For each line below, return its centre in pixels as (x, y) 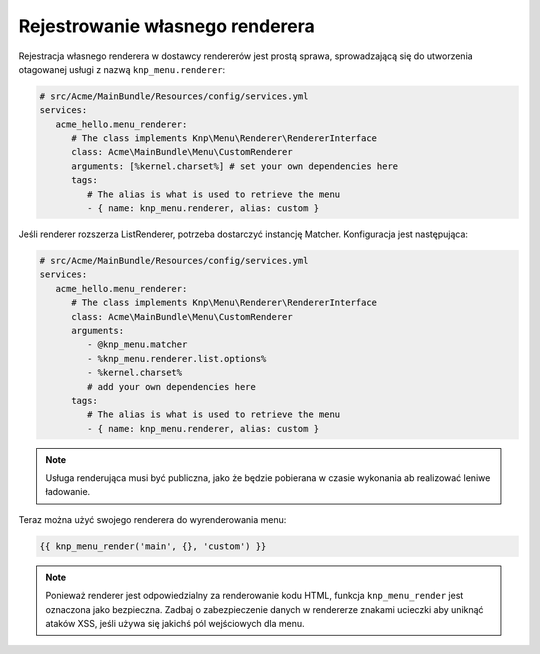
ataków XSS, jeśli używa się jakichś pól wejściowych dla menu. (175, 623)
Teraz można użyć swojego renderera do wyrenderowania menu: (152, 519)
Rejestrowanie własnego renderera (166, 26)
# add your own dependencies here (171, 386)
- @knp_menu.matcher (137, 344)
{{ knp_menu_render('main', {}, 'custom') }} (153, 546)
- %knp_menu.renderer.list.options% (176, 358)
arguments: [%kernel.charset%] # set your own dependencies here (235, 166)
